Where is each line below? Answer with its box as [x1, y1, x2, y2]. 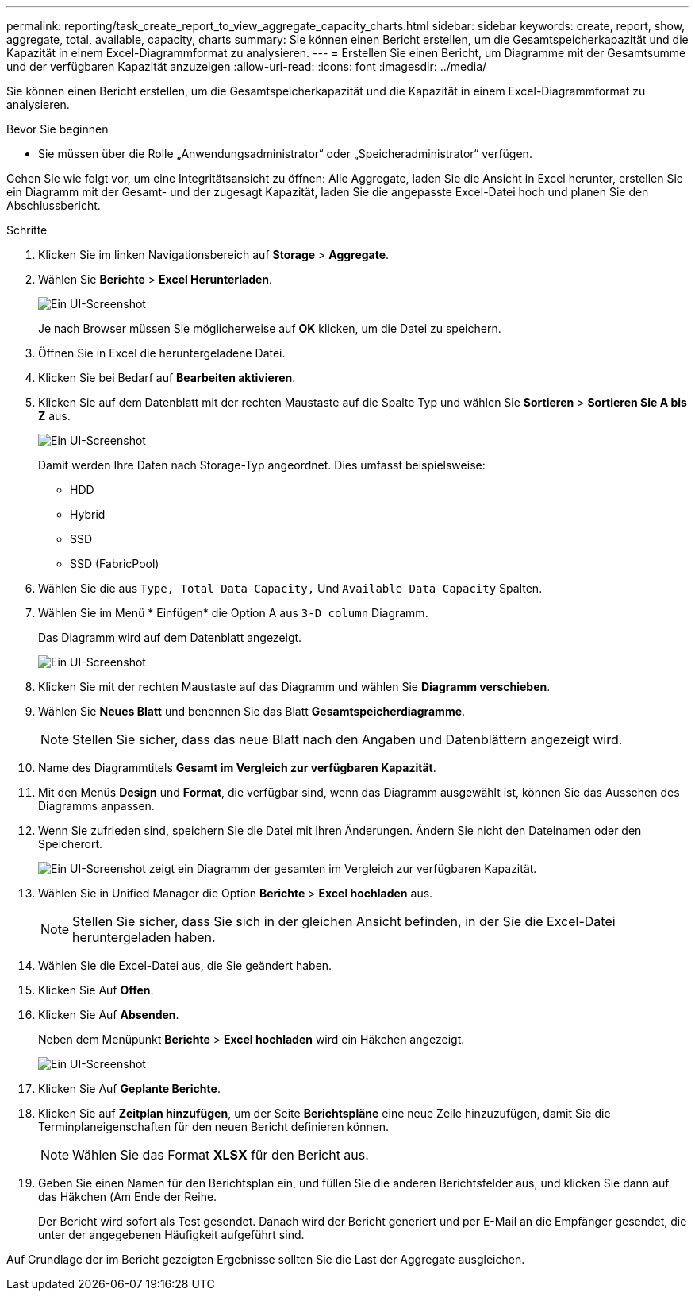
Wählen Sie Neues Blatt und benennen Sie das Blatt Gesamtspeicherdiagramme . [38, 704, 466, 718]
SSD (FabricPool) [70, 557, 159, 570]
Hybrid [70, 508, 106, 521]
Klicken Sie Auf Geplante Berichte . [38, 1082, 221, 1095]
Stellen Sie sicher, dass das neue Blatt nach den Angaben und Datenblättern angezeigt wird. [72, 731, 623, 747]
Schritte [6, 223, 48, 237]
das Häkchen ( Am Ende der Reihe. [38, 1190, 217, 1203]
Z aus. [38, 409, 71, 423]
